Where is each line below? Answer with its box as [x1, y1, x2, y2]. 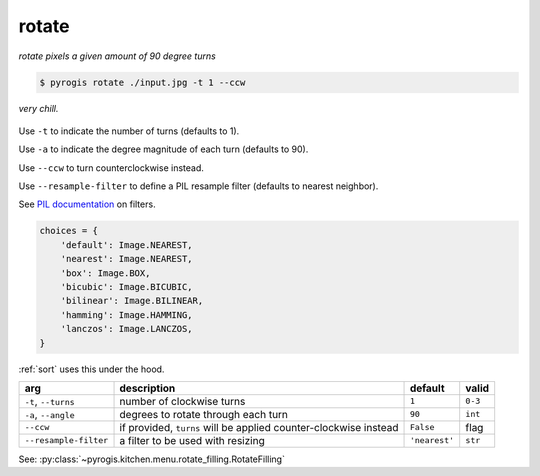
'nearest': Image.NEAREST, [60, 253, 194, 265]
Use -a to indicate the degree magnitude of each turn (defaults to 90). [18, 143, 309, 155]
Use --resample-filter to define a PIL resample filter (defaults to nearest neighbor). [18, 180, 379, 192]
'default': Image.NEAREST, [60, 239, 194, 250]
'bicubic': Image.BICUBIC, [60, 281, 194, 293]
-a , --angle [24, 407, 75, 421]
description [119, 381, 176, 395]
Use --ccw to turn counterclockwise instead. [18, 161, 204, 174]
